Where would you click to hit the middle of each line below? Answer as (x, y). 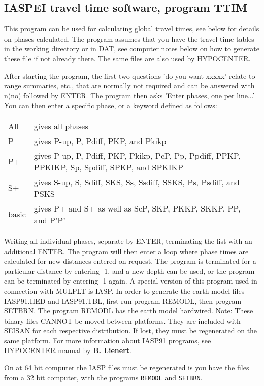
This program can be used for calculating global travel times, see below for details (132, 29)
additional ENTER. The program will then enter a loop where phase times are (126, 251)
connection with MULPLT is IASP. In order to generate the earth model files (124, 290)
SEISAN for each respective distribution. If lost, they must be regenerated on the (131, 330)
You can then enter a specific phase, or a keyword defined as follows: (111, 105)
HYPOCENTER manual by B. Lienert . (68, 350)
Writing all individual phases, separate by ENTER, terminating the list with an (128, 241)
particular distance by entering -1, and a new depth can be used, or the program (129, 271)
